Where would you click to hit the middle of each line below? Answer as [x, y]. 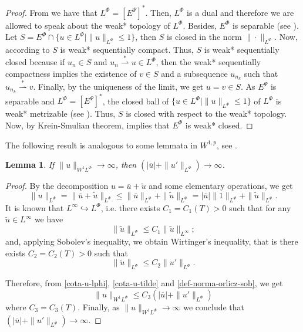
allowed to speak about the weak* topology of [88, 25]
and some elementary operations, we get [221, 186]
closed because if [35, 62]
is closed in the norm [204, 37]
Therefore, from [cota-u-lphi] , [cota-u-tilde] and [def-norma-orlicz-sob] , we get [144, 283]
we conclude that [214, 306]
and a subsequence [194, 73]
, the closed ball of [136, 101]
